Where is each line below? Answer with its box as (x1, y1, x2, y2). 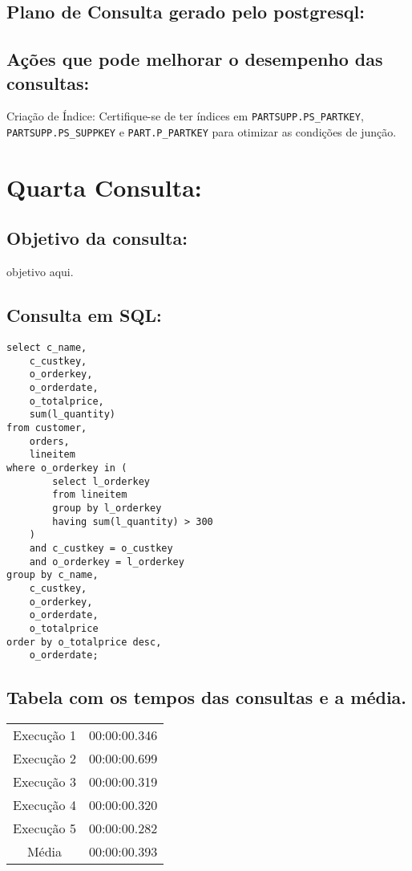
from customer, (6, 422, 87, 433)
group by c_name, (6, 569, 99, 581)
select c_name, (6, 342, 87, 354)
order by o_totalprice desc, (6, 636, 162, 648)
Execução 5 (13, 819, 76, 838)
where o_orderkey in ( (6, 462, 127, 474)
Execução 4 (13, 796, 76, 815)
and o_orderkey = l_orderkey (29, 556, 184, 568)
